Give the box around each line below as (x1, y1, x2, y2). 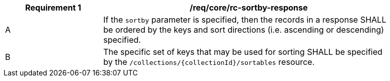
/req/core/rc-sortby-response (189, 3, 308, 13)
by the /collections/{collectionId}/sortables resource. (103, 57, 315, 67)
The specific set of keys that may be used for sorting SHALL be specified (103, 47, 383, 57)
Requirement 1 (25, 3, 82, 13)
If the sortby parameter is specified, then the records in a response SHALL (103, 15, 386, 25)
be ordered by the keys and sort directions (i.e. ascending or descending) (103, 25, 384, 35)
